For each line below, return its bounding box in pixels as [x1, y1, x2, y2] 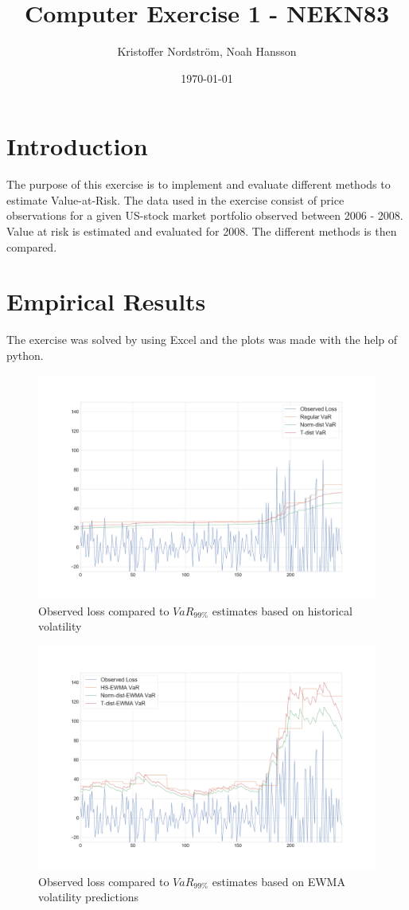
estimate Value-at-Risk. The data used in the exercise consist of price [6, 191, 345, 208]
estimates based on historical [212, 602, 353, 619]
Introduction [6, 130, 148, 162]
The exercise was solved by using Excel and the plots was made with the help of [6, 331, 398, 348]
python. [6, 346, 44, 363]
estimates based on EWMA [212, 873, 345, 889]
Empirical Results [6, 285, 206, 318]
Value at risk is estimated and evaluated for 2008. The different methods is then [6, 223, 397, 240]
